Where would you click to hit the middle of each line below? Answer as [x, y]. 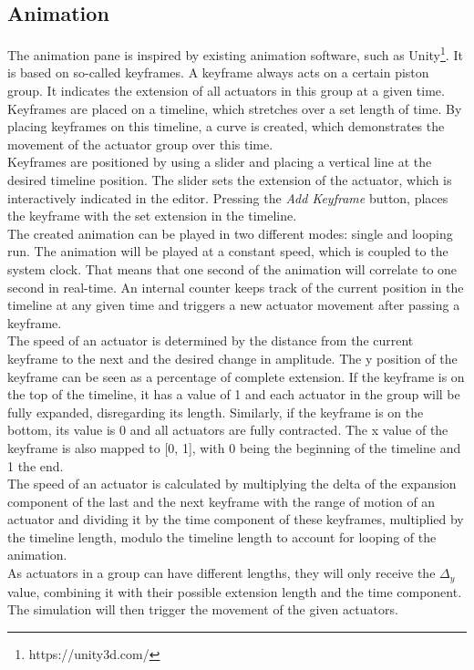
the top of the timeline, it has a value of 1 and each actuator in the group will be [234, 394]
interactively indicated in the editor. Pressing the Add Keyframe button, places [228, 197]
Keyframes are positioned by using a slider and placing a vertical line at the [220, 162]
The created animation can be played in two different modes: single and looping [230, 233]
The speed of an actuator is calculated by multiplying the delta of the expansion [232, 484]
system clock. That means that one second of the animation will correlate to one [232, 268]
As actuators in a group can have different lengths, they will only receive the [222, 573]
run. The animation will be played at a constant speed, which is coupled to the [228, 251]
